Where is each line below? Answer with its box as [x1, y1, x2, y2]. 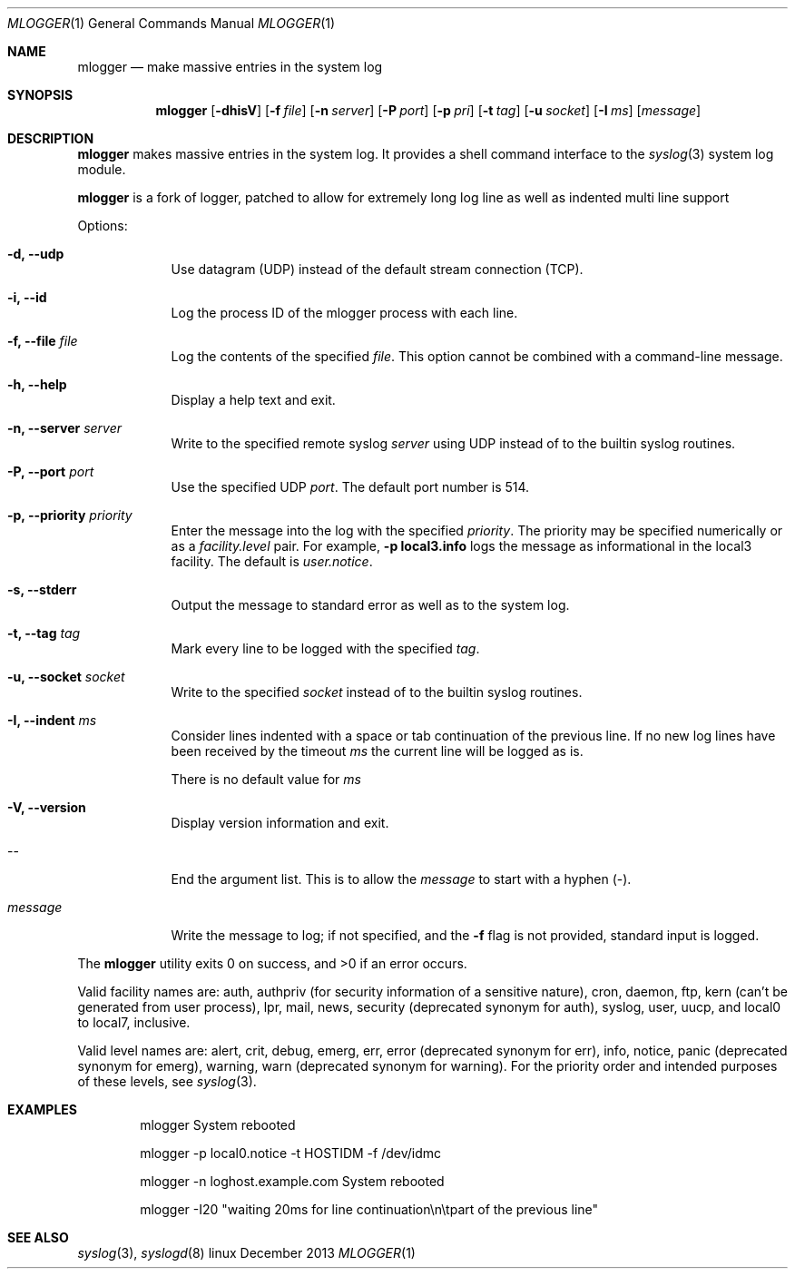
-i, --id [7, 290, 47, 305]
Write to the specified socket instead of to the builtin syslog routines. [171, 684, 583, 700]
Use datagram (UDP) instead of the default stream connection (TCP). [171, 261, 584, 277]
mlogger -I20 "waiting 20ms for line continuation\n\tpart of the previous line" [140, 1202, 599, 1217]
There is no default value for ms [171, 771, 361, 787]
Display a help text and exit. [171, 392, 336, 407]
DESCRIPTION [7, 131, 94, 146]
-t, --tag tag [7, 625, 81, 641]
